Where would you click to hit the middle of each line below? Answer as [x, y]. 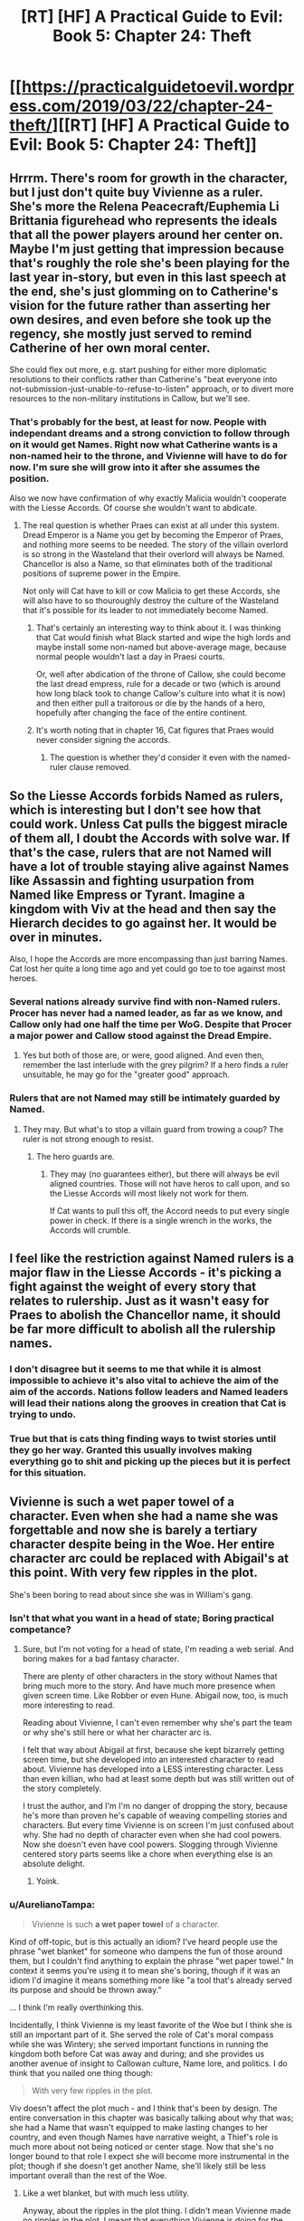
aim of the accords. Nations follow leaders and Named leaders [149, 1392]
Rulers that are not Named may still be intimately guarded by [145, 1098]
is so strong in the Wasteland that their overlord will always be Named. [153, 554]
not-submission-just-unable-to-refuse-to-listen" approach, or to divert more [152, 389]
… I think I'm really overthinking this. [77, 2007]
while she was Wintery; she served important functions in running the [139, 2044]
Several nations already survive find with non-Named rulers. [145, 1002]
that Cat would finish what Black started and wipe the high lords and [163, 638]
